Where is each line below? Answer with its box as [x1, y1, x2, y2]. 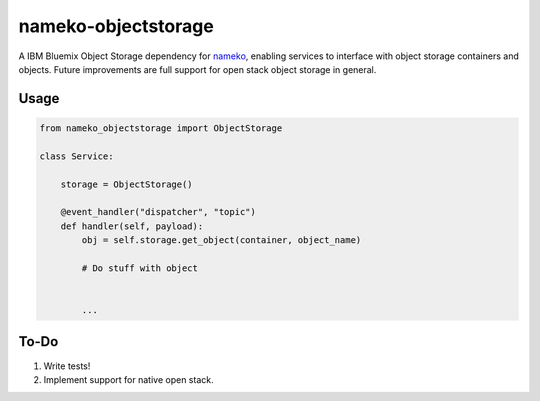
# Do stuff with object [81, 262, 199, 274]
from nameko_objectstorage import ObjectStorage [39, 122, 283, 134]
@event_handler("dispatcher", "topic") [60, 206, 257, 218]
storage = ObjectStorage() [60, 178, 194, 190]
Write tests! [43, 360, 91, 372]
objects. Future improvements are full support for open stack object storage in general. [18, 63, 377, 75]
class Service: [39, 150, 114, 162]
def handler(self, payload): [60, 220, 204, 232]
